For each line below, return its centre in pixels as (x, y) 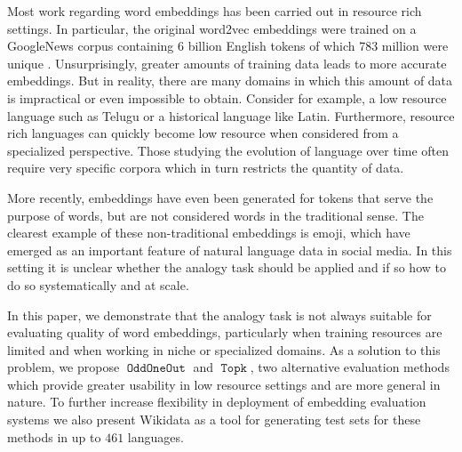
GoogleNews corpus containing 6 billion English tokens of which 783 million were (228, 46)
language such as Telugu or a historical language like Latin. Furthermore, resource (231, 115)
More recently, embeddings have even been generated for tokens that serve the (220, 197)
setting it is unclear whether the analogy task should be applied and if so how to (227, 267)
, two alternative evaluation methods (350, 367)
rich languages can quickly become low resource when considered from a (203, 133)
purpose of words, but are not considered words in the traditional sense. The (215, 215)
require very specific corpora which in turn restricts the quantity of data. (206, 168)
